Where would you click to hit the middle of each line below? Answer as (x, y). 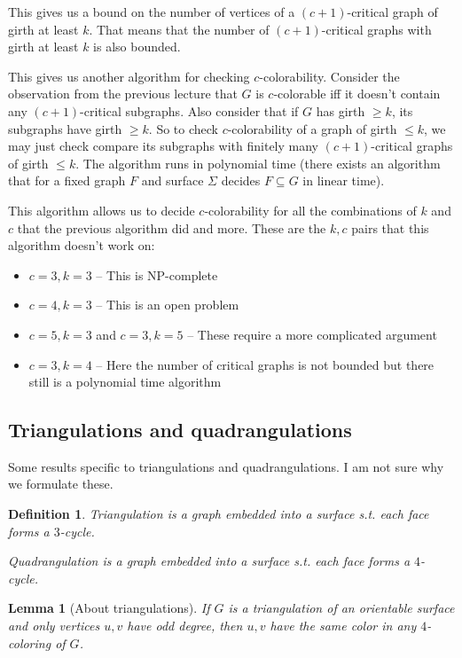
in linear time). (344, 180)
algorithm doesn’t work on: (82, 245)
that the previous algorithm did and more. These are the (172, 227)
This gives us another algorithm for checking (129, 76)
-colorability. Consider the (329, 76)
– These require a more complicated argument (312, 334)
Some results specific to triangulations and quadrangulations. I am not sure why (226, 466)
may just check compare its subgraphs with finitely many (163, 146)
